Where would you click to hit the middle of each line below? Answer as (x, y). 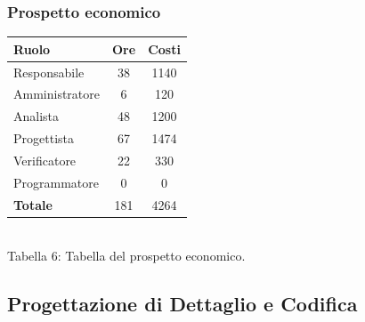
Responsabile (49, 72)
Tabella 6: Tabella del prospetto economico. (126, 256)
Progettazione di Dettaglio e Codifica (182, 304)
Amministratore (57, 94)
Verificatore (45, 160)
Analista (36, 116)
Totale (33, 204)
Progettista (44, 138)
